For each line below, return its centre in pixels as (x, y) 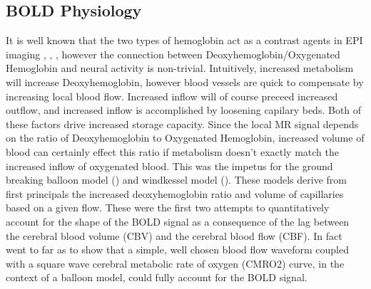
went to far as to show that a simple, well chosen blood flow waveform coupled (177, 249)
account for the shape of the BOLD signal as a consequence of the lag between (178, 221)
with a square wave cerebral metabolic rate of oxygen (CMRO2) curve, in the (175, 263)
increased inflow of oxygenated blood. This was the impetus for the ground (169, 165)
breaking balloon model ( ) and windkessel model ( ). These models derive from (176, 180)
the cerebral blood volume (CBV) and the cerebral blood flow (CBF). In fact (174, 235)
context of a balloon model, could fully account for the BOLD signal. (157, 277)
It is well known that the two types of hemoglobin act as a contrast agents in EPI (184, 40)
